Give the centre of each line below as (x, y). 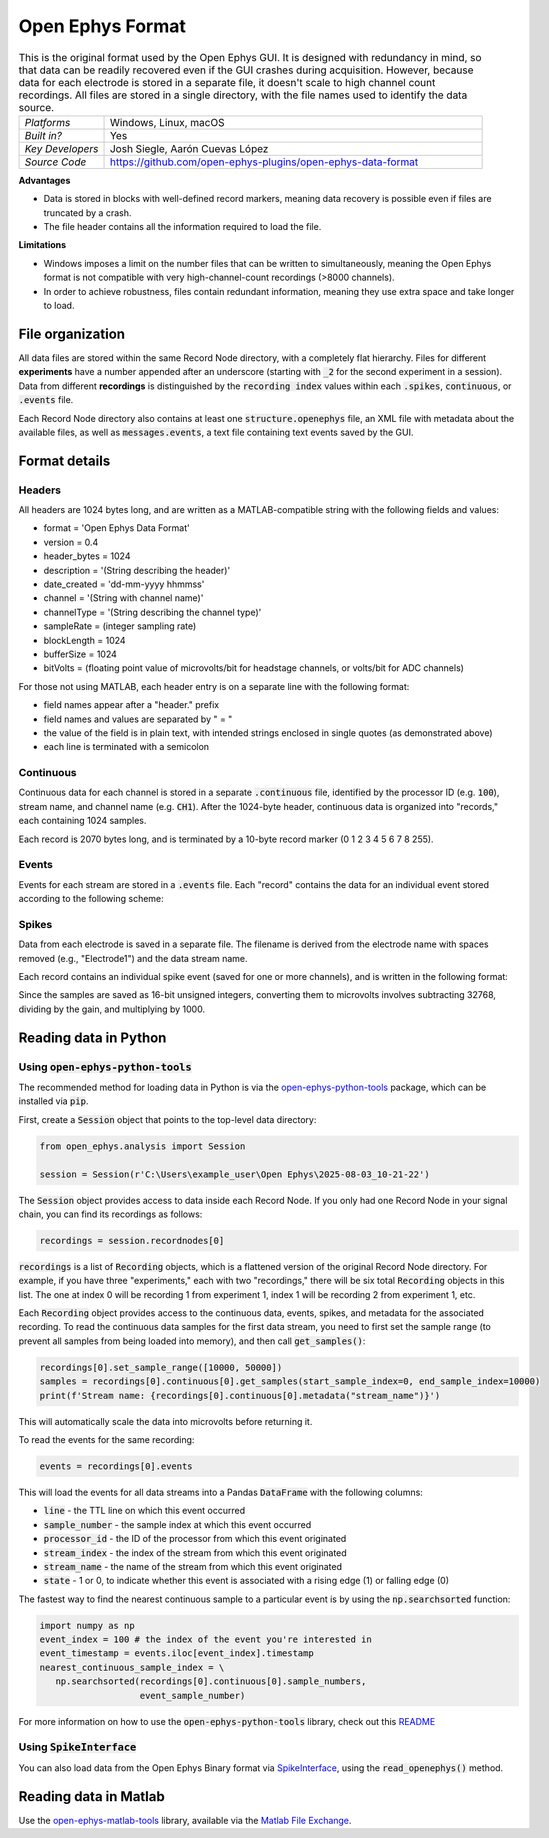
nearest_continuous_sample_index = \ (132, 1667)
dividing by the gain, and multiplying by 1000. (111, 1009)
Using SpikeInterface (77, 1747)
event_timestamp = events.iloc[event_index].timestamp (176, 1653)
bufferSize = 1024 (80, 654)
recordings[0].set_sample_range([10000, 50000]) (161, 1367)
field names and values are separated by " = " (138, 719)
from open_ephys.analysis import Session (142, 1146)
